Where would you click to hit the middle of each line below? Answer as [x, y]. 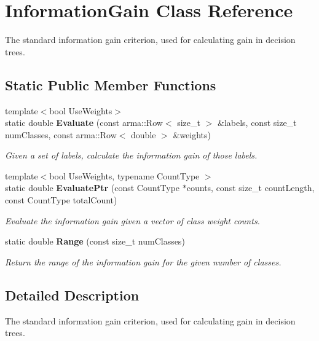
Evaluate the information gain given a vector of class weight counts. [132, 220]
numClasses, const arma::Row [61, 134]
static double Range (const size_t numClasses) [95, 241]
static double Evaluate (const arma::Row [84, 123]
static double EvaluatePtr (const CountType [93, 188]
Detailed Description [72, 295]
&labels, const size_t [257, 123]
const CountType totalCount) [61, 200]
